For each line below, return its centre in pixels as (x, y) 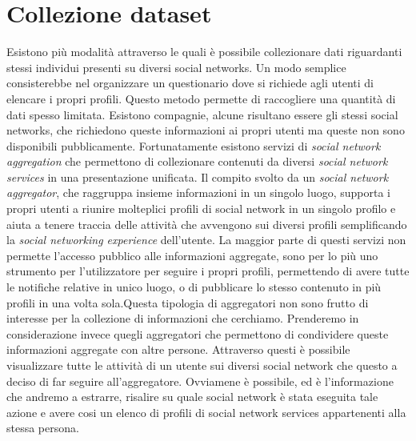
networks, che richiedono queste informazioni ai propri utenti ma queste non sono (206, 130)
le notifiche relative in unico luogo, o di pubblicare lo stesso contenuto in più (194, 287)
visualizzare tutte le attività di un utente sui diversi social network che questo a (202, 365)
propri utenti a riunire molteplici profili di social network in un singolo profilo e (201, 208)
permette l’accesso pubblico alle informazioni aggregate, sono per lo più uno (192, 255)
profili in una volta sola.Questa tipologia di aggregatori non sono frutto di (188, 302)
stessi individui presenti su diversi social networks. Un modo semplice (176, 67)
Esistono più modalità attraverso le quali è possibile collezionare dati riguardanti (204, 52)
